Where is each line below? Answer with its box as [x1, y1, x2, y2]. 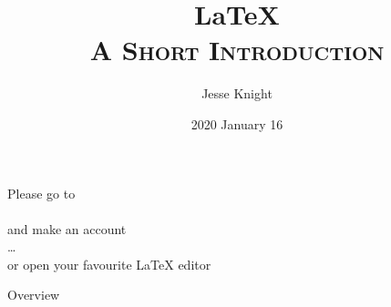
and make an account [7, 219, 127, 238]
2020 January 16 [190, 114, 283, 133]
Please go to [7, 183, 76, 202]
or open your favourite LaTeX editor [7, 254, 211, 273]
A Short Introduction [89, 31, 385, 68]
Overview [7, 285, 60, 304]
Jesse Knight [201, 84, 273, 103]
